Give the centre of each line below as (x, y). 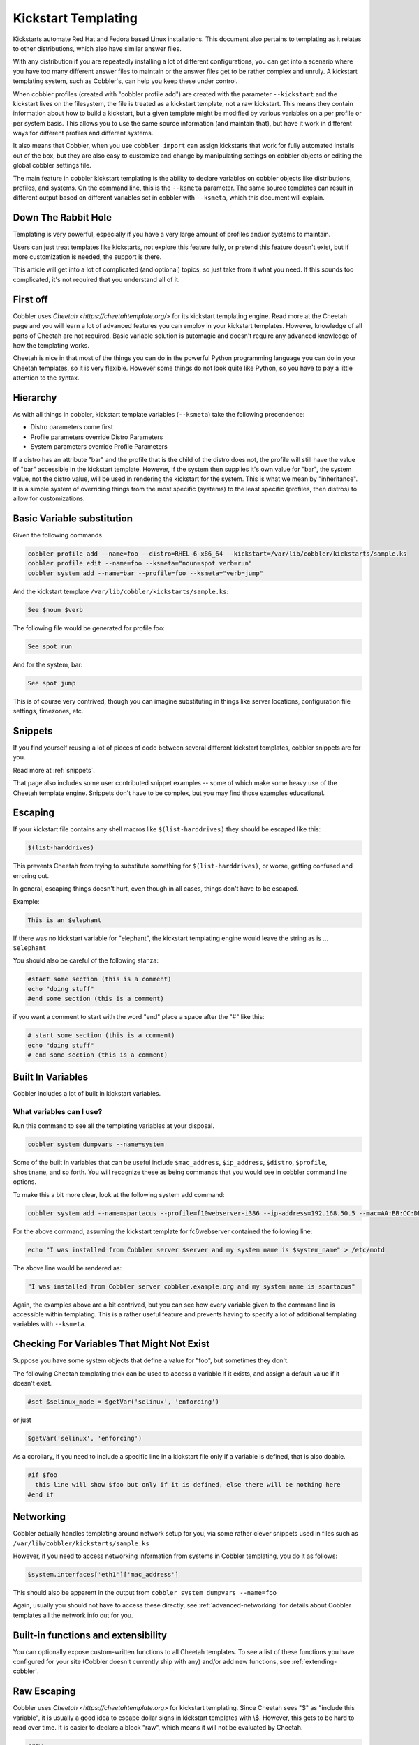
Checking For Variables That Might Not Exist (111, 1344)
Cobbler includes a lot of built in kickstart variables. (87, 1094)
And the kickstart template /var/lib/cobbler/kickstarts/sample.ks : (121, 591)
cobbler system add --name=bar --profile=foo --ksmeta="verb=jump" (146, 573)
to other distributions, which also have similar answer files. (97, 48)
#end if (41, 1494)
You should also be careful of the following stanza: (86, 960)
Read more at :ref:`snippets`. (54, 770)
